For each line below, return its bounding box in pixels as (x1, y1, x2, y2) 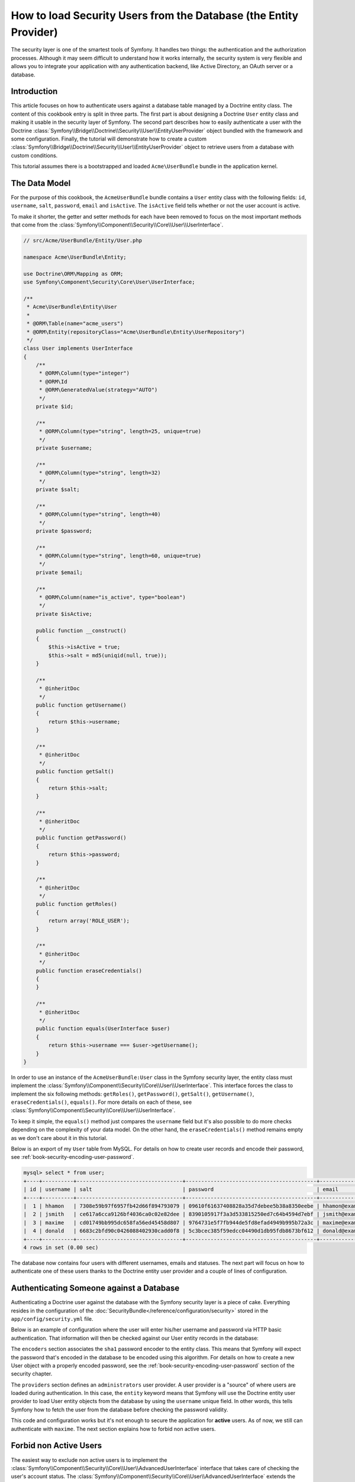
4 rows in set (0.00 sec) (23, 1244, 99, 1251)
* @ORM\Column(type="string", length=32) (38, 469, 161, 477)
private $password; (35, 528, 93, 534)
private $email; (35, 569, 83, 576)
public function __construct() (35, 627, 127, 634)
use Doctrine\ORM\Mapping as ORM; (23, 270, 124, 277)
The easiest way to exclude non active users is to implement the (11, 1456, 167, 1464)
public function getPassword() (35, 835, 127, 841)
